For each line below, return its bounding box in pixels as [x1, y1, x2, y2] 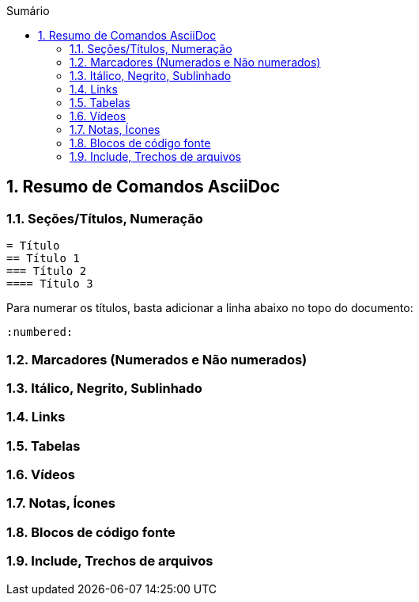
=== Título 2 [6, 265, 87, 278]
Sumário [6, 4, 50, 17]
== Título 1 [6, 252, 80, 265]
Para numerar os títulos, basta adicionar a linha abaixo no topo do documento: [6, 301, 413, 315]
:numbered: [6, 326, 74, 339]
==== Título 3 [6, 277, 93, 291]
